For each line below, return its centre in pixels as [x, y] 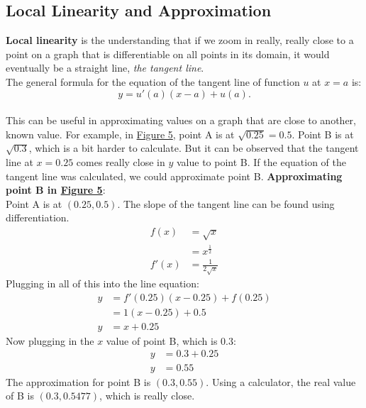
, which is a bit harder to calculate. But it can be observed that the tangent [194, 148]
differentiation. [38, 217]
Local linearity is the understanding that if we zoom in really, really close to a [180, 40]
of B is [20, 396]
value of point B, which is [162, 340]
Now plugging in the [50, 340]
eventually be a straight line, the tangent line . [105, 68]
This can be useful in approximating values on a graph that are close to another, [181, 120]
